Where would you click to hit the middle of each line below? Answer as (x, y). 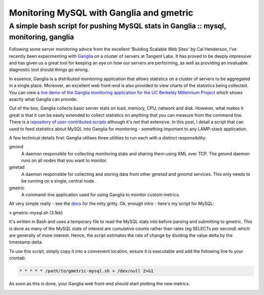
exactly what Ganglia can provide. (43, 99)
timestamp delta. (26, 242)
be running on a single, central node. (58, 181)
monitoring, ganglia (42, 37)
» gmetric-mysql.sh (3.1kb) (36, 212)
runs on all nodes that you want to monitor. (64, 160)
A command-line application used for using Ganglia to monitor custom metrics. (101, 195)
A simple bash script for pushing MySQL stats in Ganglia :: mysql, (118, 26)
